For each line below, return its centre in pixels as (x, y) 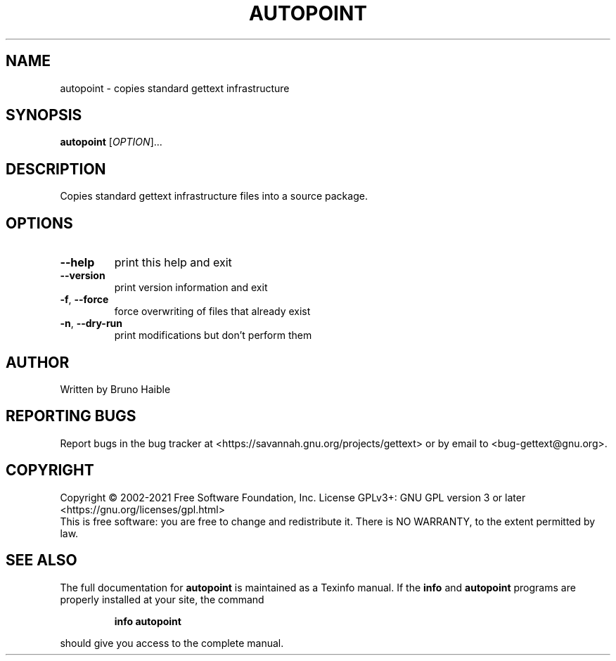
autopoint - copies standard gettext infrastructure (175, 88)
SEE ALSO (41, 560)
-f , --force (84, 300)
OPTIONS (39, 223)
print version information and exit (191, 288)
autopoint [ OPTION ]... (111, 142)
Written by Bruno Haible (115, 389)
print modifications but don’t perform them (213, 335)
